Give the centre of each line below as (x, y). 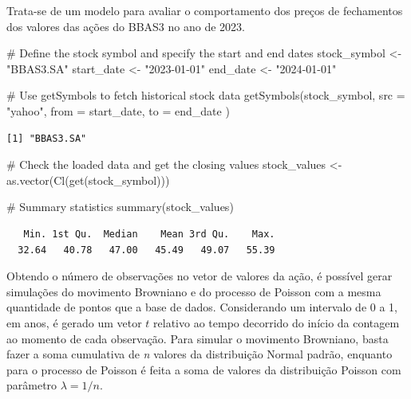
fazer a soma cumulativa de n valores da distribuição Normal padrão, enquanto (200, 354)
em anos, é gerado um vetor (74, 322)
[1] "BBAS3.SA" (47, 138)
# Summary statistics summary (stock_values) (120, 207)
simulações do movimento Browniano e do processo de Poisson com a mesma (194, 291)
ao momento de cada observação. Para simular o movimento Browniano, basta (198, 338)
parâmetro (32, 385)
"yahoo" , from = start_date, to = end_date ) (118, 110)
